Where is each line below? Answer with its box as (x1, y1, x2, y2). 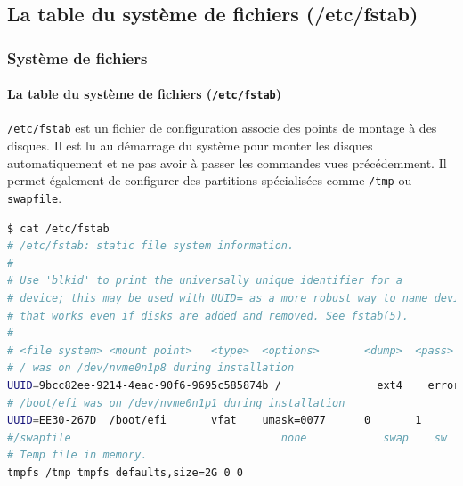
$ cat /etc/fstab (7, 222, 110, 235)
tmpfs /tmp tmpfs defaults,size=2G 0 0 (7, 466, 243, 479)
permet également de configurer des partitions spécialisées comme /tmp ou (7, 171, 412, 190)
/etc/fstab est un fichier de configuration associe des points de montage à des (7, 118, 437, 137)
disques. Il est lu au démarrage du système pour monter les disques (7, 136, 373, 155)
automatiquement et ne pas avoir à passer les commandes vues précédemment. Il (7, 153, 447, 172)
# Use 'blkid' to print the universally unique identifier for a (7, 274, 402, 288)
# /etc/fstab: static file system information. (7, 239, 295, 253)
